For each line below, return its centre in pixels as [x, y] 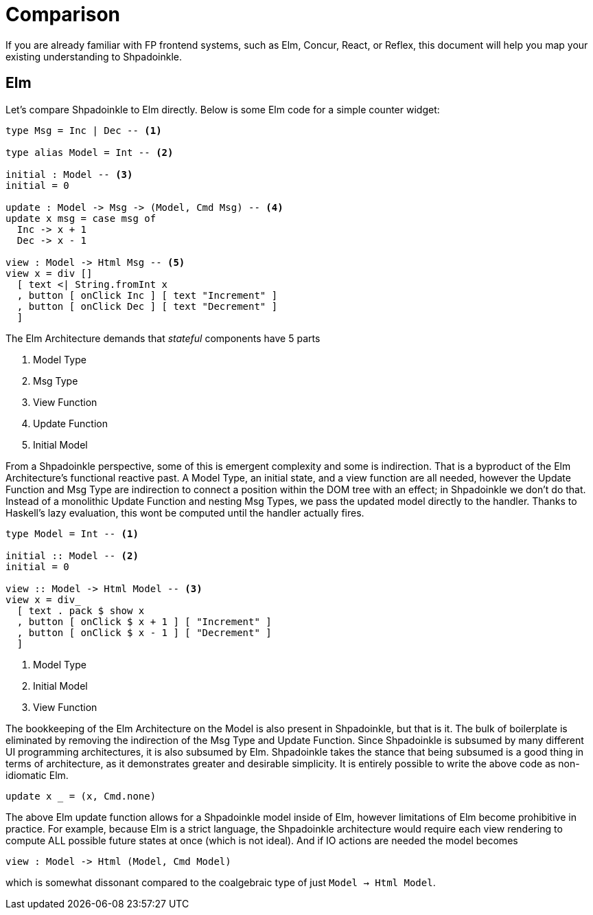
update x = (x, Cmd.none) [81, 796]
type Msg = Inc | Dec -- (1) [84, 130]
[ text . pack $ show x [81, 610]
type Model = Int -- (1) [72, 533]
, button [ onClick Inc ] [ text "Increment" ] [147, 295]
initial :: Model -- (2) [72, 555]
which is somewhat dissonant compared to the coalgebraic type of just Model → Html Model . [221, 882]
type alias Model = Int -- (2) [90, 152]
